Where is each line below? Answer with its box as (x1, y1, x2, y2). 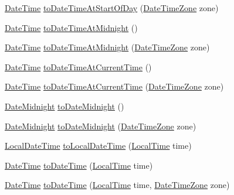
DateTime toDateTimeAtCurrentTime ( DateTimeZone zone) (5, 80, 224, 93)
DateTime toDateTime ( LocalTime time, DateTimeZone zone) (5, 179, 230, 191)
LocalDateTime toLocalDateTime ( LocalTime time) (5, 139, 192, 152)
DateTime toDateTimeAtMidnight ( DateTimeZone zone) (5, 41, 210, 53)
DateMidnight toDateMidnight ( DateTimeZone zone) (5, 119, 196, 132)
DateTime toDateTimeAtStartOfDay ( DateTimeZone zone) (5, 2, 219, 13)
